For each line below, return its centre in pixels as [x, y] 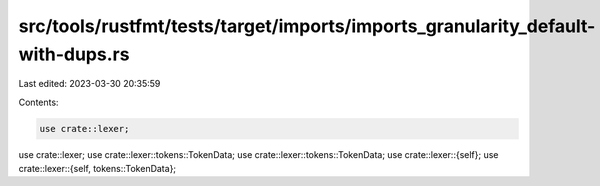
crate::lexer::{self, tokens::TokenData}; [97, 169]
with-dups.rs [74, 54]
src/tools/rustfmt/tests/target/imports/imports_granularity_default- [307, 26]
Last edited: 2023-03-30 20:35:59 [89, 84]
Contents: [38, 102]
